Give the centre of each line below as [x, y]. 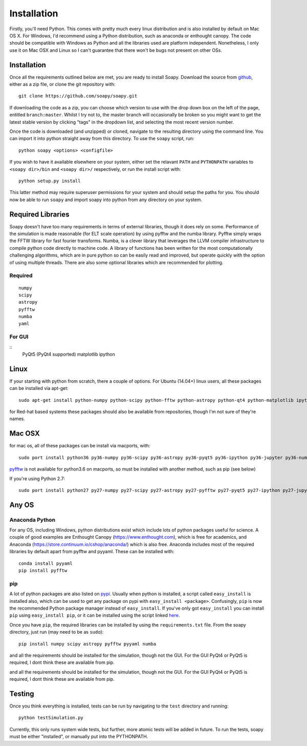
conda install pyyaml [46, 563]
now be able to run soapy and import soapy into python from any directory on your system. [106, 200]
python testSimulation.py [51, 718]
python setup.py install [50, 181]
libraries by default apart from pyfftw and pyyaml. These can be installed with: [92, 552]
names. [17, 419]
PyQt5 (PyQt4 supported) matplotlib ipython [69, 354]
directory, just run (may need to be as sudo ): [57, 632]
